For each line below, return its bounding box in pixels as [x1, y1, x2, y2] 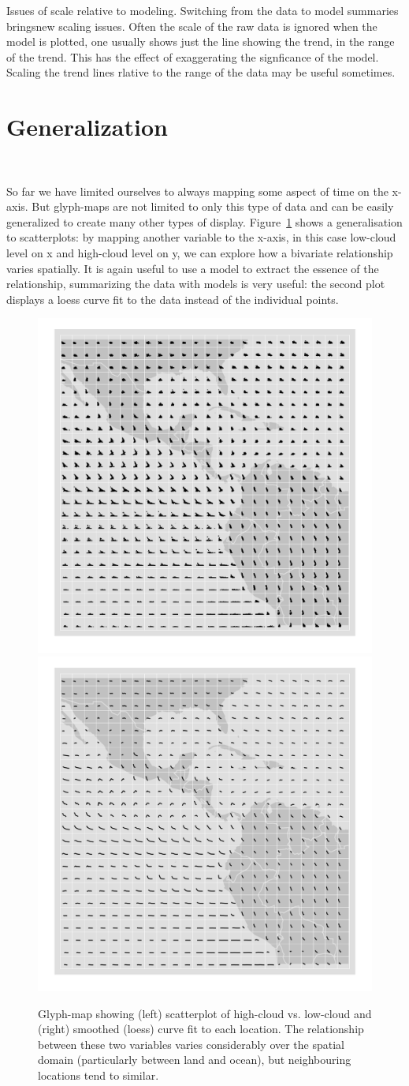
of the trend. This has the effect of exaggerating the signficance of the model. [6, 48, 379, 65]
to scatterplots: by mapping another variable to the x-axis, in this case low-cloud [6, 229, 396, 245]
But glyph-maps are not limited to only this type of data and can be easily [32, 198, 394, 215]
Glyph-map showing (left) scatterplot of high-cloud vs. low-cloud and [38, 1005, 372, 1021]
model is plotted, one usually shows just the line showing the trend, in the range [6, 33, 395, 50]
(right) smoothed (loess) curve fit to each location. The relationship [38, 1020, 364, 1037]
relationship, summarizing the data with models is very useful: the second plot [6, 275, 385, 292]
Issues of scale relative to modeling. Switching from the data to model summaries [6, 2, 399, 18]
